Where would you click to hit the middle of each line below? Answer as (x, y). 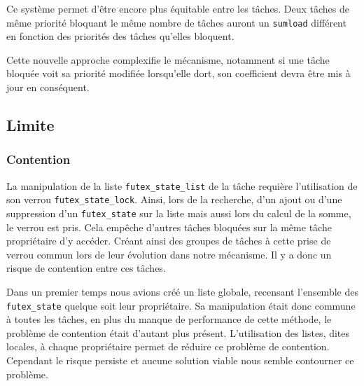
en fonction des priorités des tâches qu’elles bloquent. (120, 36)
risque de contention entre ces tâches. (86, 268)
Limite (30, 125)
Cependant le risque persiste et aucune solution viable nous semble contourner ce (180, 360)
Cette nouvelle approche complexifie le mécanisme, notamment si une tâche (168, 59)
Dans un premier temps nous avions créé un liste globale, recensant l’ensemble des (182, 291)
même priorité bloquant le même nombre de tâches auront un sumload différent (176, 22)
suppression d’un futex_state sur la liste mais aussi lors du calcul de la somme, (179, 213)
